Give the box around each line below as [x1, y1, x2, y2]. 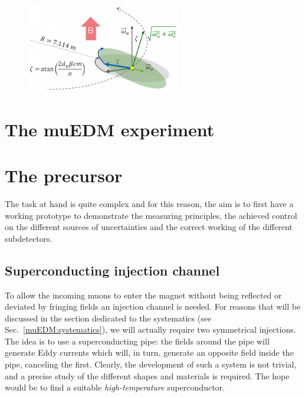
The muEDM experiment [5, 117, 215, 141]
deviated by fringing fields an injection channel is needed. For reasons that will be [5, 300, 301, 313]
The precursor [5, 163, 123, 187]
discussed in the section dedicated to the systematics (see [5, 311, 212, 324]
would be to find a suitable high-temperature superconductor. [5, 381, 225, 393]
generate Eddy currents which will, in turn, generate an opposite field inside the [5, 346, 294, 359]
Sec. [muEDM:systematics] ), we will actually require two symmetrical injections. [5, 323, 296, 336]
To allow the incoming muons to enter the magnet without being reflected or [5, 288, 282, 301]
